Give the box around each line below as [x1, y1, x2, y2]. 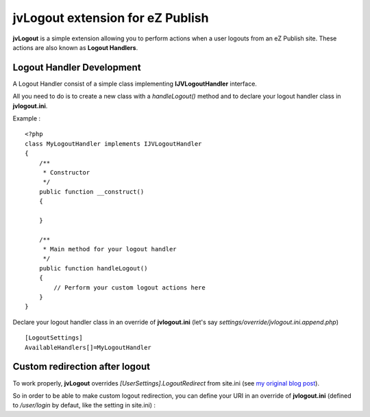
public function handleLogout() [38, 264, 148, 272]
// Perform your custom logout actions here [53, 283, 206, 291]
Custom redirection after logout [12, 361, 151, 372]
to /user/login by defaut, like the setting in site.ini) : [12, 401, 156, 409]
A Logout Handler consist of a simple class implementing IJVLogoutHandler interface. [12, 79, 257, 88]
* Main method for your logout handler [42, 245, 177, 253]
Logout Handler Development [12, 62, 141, 73]
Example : [12, 114, 41, 123]
